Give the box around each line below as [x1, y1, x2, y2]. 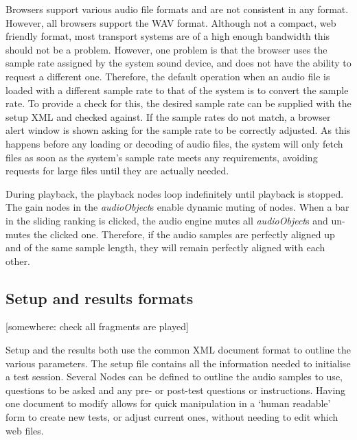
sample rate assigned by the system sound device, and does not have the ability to [5, 56, 352, 70]
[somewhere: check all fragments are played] [5, 319, 189, 334]
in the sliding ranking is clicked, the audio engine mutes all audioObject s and [5, 213, 328, 227]
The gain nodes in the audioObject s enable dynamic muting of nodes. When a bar [5, 200, 349, 214]
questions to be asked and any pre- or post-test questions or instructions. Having [5, 382, 346, 397]
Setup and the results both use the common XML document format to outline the [5, 343, 351, 357]
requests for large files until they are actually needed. [5, 163, 229, 178]
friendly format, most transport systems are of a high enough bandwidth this [5, 29, 330, 43]
